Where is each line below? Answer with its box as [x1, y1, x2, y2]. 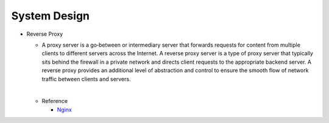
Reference [41, 98, 68, 105]
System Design [11, 9, 90, 22]
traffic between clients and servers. [41, 75, 131, 82]
